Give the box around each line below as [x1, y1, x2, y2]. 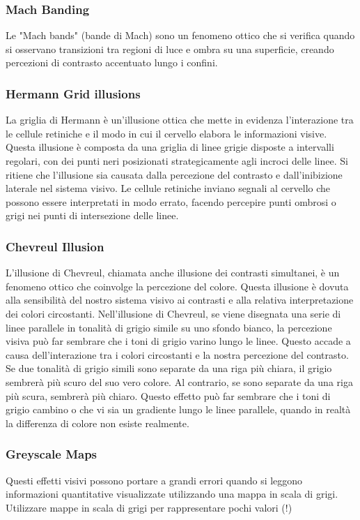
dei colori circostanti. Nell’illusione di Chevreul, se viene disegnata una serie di [6, 306, 341, 320]
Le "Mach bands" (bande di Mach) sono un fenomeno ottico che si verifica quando [6, 28, 355, 43]
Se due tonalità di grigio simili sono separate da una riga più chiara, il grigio [6, 361, 332, 376]
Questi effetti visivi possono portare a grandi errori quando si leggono [6, 473, 303, 487]
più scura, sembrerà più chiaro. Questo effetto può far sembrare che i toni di [6, 388, 331, 403]
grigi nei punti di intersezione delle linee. [6, 208, 179, 223]
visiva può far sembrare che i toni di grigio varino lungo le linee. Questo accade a [6, 334, 351, 348]
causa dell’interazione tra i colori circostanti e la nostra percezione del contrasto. [6, 347, 349, 362]
